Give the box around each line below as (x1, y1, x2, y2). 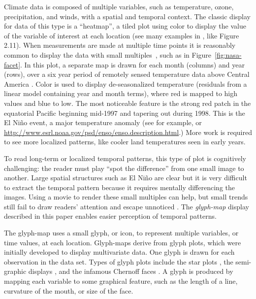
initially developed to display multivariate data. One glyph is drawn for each (4, 247, 235, 257)
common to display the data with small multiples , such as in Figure (4, 49, 212, 60)
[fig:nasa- (215, 49, 242, 60)
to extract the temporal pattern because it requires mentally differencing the (4, 182, 235, 192)
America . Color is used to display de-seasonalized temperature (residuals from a (4, 78, 247, 89)
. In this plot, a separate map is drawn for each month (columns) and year (20, 59, 245, 69)
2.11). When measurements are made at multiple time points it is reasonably (4, 40, 236, 50)
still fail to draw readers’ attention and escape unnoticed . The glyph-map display (4, 201, 249, 211)
